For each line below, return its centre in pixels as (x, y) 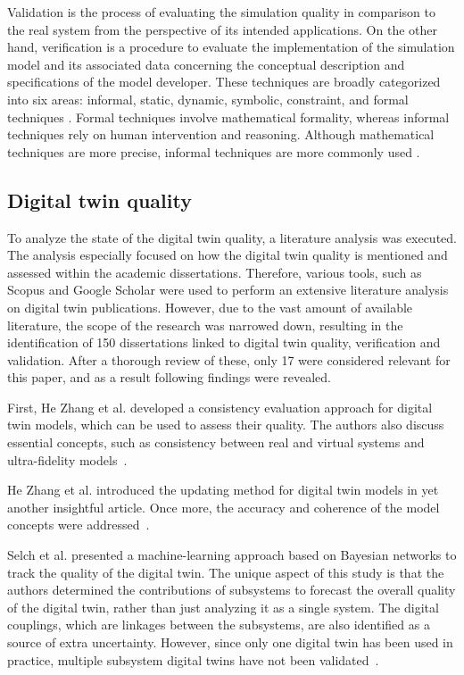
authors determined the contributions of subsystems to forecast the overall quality (232, 590)
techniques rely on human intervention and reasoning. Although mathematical (221, 134)
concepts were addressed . (79, 525)
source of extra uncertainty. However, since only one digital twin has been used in (230, 642)
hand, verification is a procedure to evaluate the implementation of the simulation (231, 47)
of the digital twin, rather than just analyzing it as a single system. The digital (223, 607)
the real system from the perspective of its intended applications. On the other (222, 29)
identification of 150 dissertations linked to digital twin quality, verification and (224, 342)
